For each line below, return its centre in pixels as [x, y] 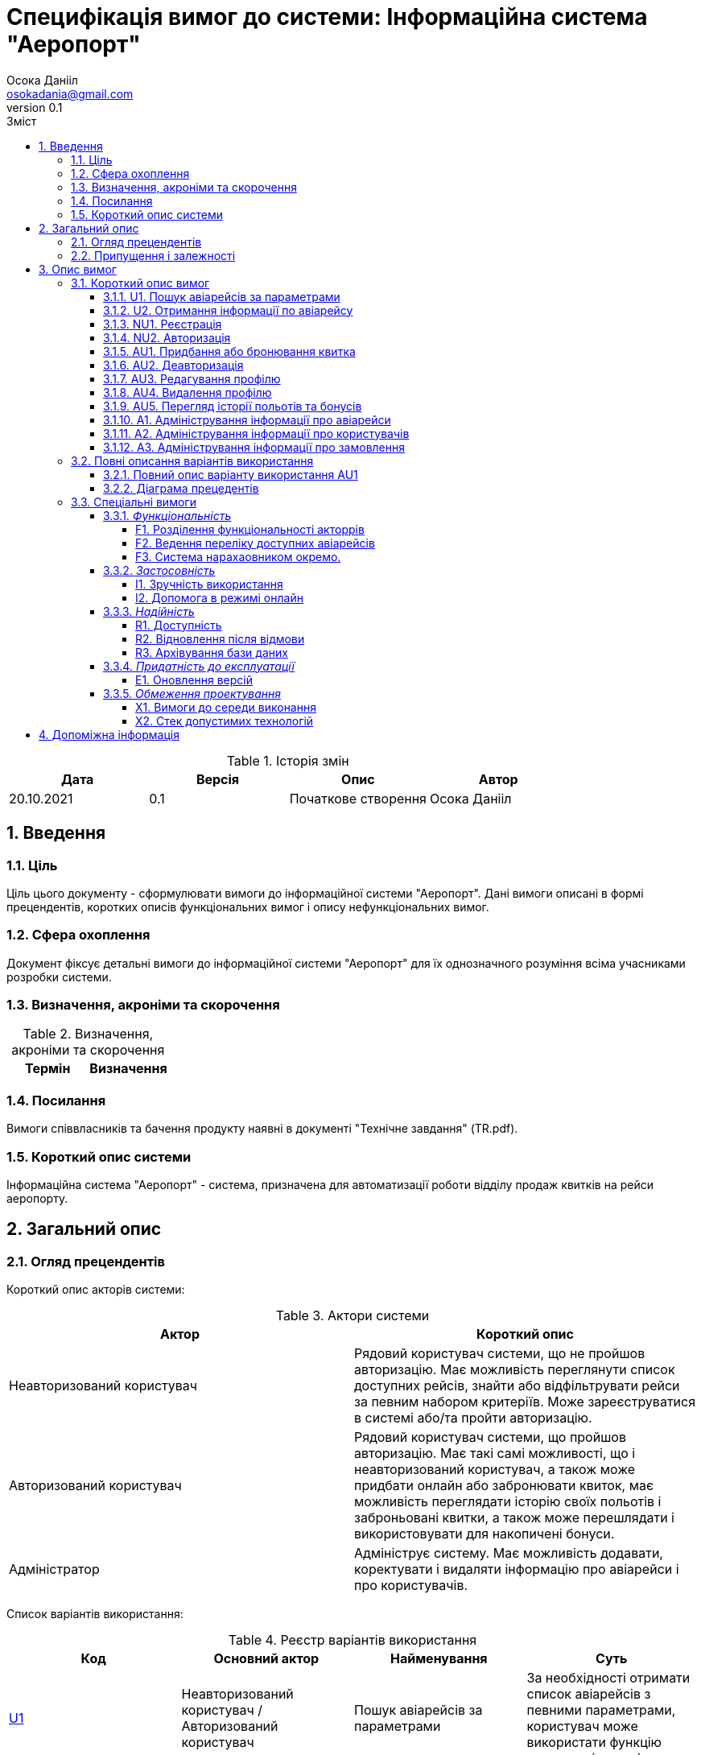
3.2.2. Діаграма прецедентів [181, 488]
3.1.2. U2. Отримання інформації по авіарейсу [228, 310]
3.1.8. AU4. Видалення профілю [188, 392]
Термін [48, 1069]
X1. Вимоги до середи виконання [226, 707]
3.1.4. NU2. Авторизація [167, 337]
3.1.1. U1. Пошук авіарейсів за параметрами [222, 296]
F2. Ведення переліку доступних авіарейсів [255, 543]
